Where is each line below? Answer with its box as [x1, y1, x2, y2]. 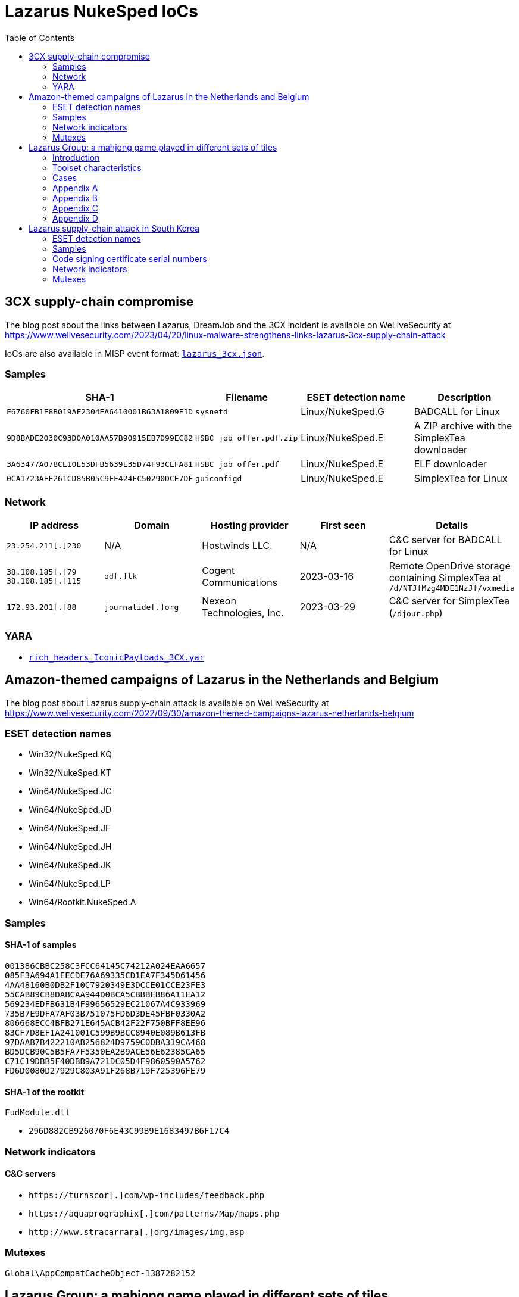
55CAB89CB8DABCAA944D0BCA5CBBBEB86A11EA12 [5, 990, 206, 1000]
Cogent [202, 564, 235, 576]
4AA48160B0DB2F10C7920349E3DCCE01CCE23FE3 [5, 980, 206, 990]
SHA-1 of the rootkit [5, 1086, 85, 1097]
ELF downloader [414, 458, 487, 470]
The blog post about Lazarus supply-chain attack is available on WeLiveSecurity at [5, 697, 329, 708]
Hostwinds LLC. [202, 540, 273, 552]
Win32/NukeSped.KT [29, 768, 111, 778]
